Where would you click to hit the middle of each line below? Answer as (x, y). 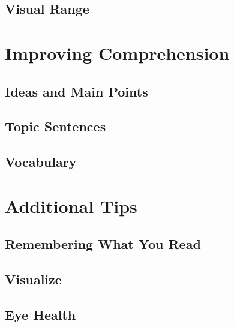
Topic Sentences (55, 126)
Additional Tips (71, 205)
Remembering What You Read (103, 244)
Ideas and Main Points (76, 91)
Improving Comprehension (117, 52)
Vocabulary (41, 162)
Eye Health (40, 314)
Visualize (33, 279)
